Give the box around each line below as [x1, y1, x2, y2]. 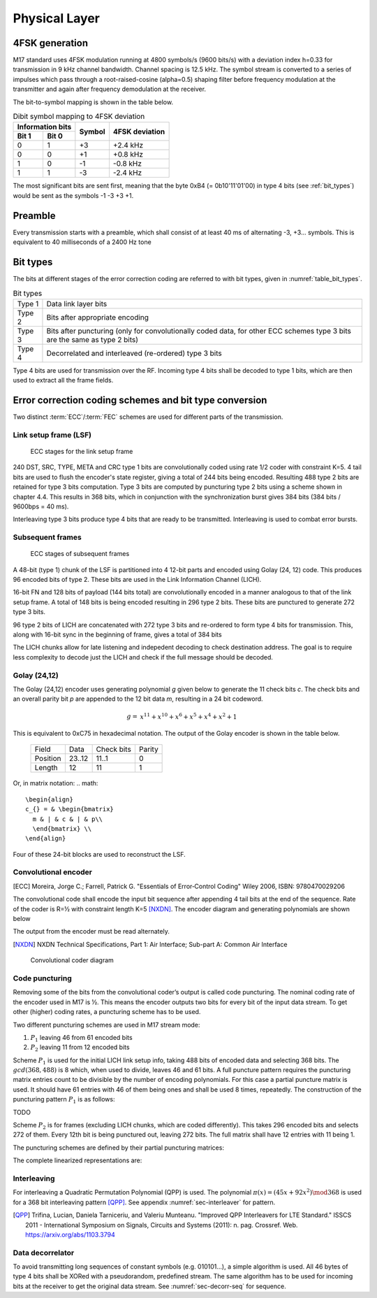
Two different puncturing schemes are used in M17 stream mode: [13, 1020, 200, 1029]
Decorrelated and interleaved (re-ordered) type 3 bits [46, 348, 223, 358]
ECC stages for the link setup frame [30, 448, 133, 455]
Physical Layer [13, 10, 101, 26]
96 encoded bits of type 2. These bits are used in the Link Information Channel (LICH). [13, 576, 262, 584]
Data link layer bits [46, 299, 108, 308]
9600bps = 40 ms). [13, 502, 69, 511]
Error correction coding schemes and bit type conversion [13, 394, 267, 406]
